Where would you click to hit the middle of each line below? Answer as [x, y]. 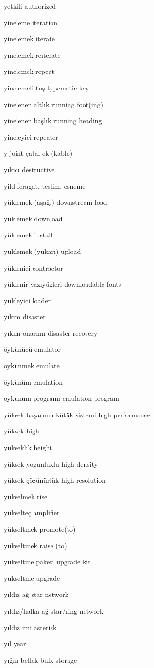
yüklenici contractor [34, 267]
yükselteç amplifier [32, 513]
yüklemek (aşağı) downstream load [56, 202]
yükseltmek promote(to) [40, 529]
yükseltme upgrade [32, 578]
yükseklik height [28, 447]
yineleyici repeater [31, 136]
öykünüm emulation [33, 382]
